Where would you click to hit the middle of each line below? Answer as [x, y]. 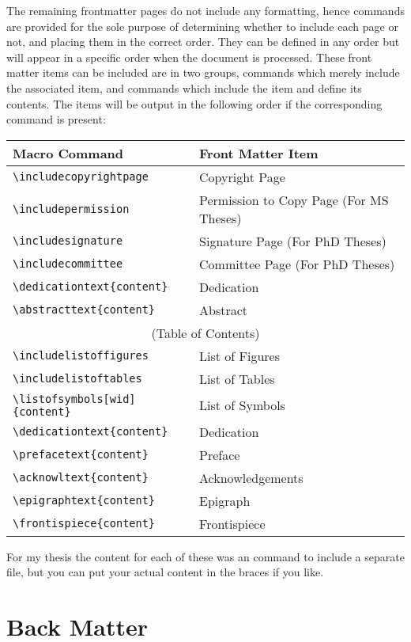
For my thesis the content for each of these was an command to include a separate [205, 556]
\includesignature [68, 241]
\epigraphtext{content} [84, 501]
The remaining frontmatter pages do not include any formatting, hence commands [205, 10]
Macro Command [68, 153]
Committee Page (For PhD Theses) [297, 264]
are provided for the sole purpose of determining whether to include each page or [202, 26]
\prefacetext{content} [81, 455]
